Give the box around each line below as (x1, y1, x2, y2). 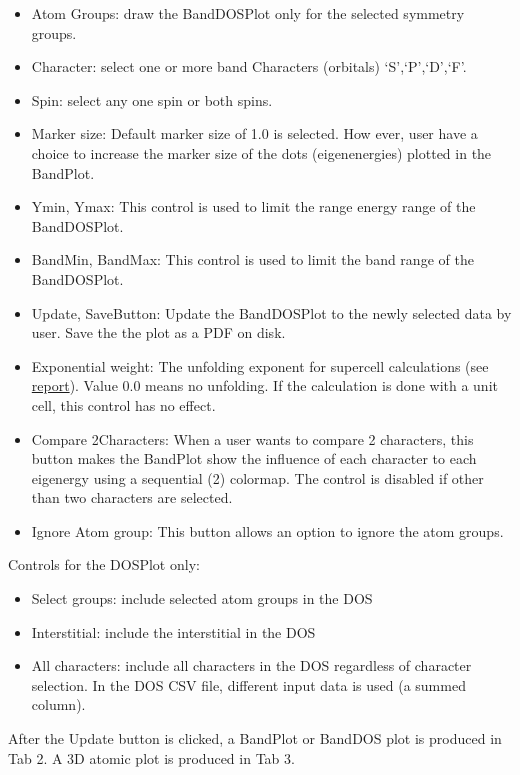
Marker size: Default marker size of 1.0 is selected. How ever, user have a (31, 123, 478, 144)
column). (31, 694, 86, 715)
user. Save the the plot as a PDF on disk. (31, 322, 286, 343)
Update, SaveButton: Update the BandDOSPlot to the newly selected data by (31, 302, 512, 323)
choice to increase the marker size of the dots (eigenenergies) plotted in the (31, 142, 492, 163)
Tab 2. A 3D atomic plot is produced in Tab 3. (8, 747, 295, 768)
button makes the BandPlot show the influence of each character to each (31, 448, 477, 469)
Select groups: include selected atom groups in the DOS (31, 588, 373, 609)
